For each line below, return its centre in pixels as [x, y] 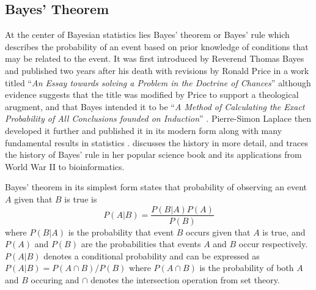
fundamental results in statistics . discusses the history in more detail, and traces [157, 142]
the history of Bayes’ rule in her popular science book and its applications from [153, 154]
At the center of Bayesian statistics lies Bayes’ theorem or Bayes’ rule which [147, 35]
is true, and [284, 232]
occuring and [55, 279]
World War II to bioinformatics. [65, 166]
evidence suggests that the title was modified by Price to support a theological [152, 95]
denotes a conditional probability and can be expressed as [152, 255]
